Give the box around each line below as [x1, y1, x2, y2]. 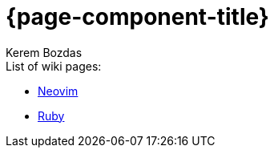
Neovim [38, 83, 79, 98]
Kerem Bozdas [6, 45, 83, 59]
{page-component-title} [6, 3, 269, 30]
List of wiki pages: [6, 59, 102, 73]
